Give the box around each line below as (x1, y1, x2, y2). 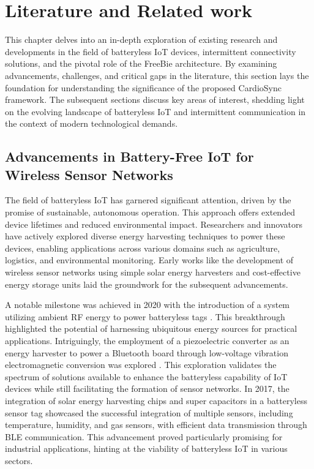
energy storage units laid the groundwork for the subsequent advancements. (5, 277, 288, 290)
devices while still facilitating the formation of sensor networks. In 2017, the (5, 382, 290, 395)
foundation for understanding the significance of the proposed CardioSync (5, 81, 282, 94)
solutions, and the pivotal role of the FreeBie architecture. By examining (5, 57, 277, 70)
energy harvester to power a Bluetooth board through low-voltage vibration (5, 346, 288, 359)
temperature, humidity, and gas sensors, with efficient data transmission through (5, 418, 307, 431)
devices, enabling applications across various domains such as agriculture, (5, 241, 280, 254)
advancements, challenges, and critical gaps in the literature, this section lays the (5, 69, 309, 81)
